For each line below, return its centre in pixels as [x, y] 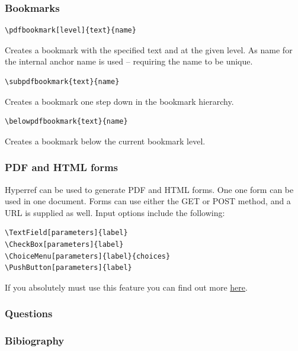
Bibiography [35, 341]
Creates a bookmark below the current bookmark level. [105, 141]
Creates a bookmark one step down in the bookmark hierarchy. [119, 101]
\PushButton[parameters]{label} [68, 268]
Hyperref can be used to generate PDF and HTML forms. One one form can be [149, 189]
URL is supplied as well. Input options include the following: [115, 212]
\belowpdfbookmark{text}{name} [66, 122]
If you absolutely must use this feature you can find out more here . [126, 287]
